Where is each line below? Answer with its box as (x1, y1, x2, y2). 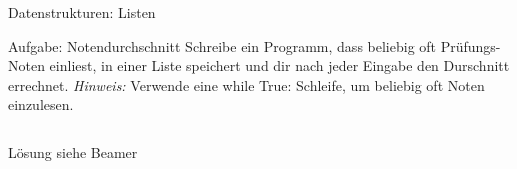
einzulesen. (8, 94, 74, 115)
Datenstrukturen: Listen (8, 2, 156, 22)
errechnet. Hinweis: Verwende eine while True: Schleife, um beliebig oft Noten (8, 74, 485, 95)
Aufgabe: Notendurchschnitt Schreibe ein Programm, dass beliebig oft (8, 35, 437, 56)
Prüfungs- (440, 35, 501, 56)
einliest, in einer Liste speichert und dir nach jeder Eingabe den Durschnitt (49, 55, 510, 76)
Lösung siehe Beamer (8, 141, 138, 162)
